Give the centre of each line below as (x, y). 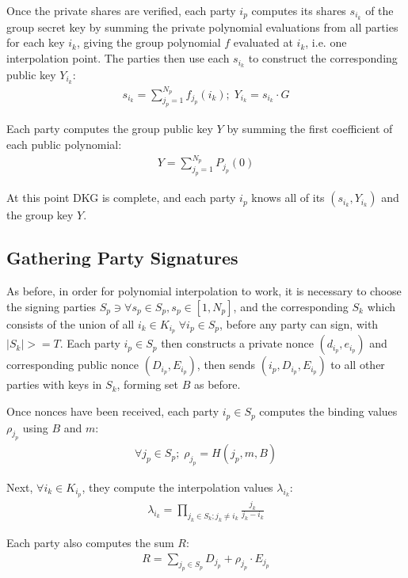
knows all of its (288, 198)
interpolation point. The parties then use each (118, 58)
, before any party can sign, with (299, 323)
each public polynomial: (64, 144)
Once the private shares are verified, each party (121, 10)
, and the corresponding (291, 306)
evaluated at (263, 42)
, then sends (226, 365)
